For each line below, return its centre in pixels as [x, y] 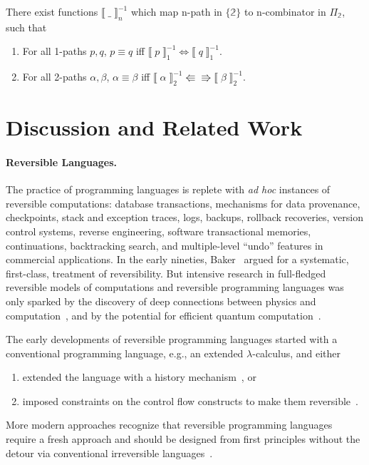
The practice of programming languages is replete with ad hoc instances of [168, 189]
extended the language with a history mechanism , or [139, 377]
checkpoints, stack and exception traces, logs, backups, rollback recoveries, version [184, 217]
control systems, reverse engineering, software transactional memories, [158, 231]
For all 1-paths [54, 51]
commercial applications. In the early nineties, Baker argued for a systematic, [177, 259]
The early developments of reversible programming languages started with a [172, 339]
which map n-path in [176, 11]
